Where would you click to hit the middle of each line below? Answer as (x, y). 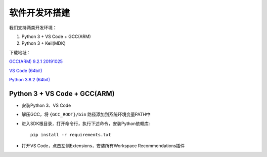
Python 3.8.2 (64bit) (30, 79)
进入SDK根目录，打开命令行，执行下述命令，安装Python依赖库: (86, 124)
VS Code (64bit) (26, 70)
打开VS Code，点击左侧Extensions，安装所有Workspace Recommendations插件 (103, 146)
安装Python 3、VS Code (46, 105)
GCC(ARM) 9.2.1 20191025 (36, 62)
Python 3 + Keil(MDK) (44, 43)
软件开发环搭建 (40, 13)
